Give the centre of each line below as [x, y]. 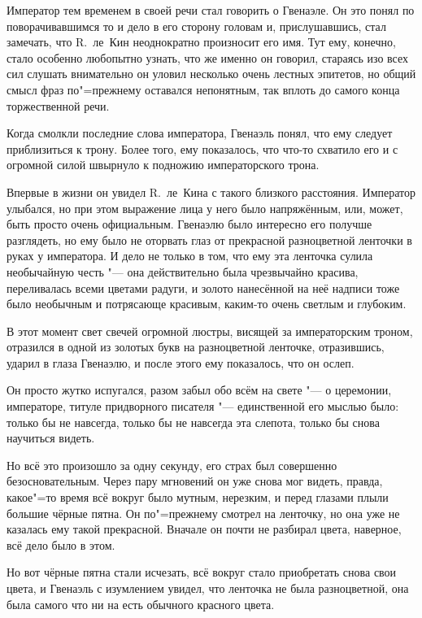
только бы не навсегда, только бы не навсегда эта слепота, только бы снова [193, 422]
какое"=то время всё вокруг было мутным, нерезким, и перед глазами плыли [198, 497]
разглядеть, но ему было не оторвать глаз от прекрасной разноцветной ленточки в [209, 239]
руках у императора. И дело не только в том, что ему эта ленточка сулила [190, 256]
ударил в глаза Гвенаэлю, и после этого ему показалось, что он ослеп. [181, 362]
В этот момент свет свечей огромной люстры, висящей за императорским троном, [210, 331]
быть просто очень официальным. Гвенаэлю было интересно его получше [189, 224]
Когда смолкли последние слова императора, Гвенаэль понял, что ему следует [200, 133]
